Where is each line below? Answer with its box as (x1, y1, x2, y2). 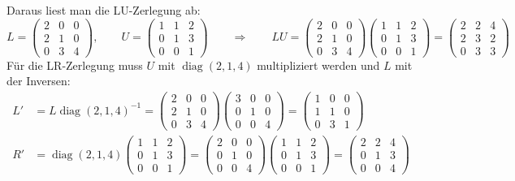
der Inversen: (6, 72, 71, 89)
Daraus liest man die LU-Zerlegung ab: (6, 2, 201, 18)
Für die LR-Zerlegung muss (6, 56, 143, 73)
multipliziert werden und (257, 56, 380, 73)
